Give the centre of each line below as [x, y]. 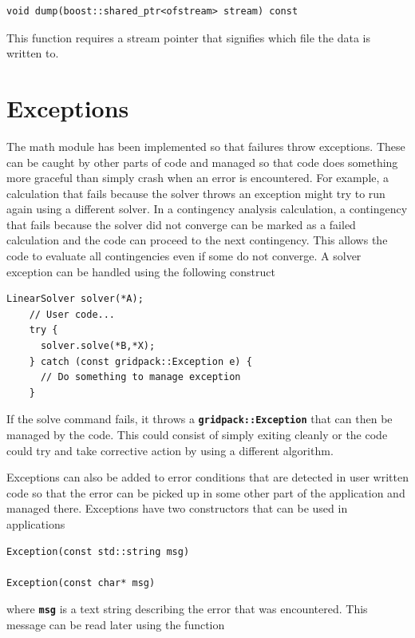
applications [36, 524]
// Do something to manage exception [140, 377]
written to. [33, 53]
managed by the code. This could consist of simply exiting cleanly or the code [197, 435]
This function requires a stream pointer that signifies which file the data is [189, 37]
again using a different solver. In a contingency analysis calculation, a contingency [207, 209]
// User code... [72, 314]
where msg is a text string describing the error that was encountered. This [187, 609]
